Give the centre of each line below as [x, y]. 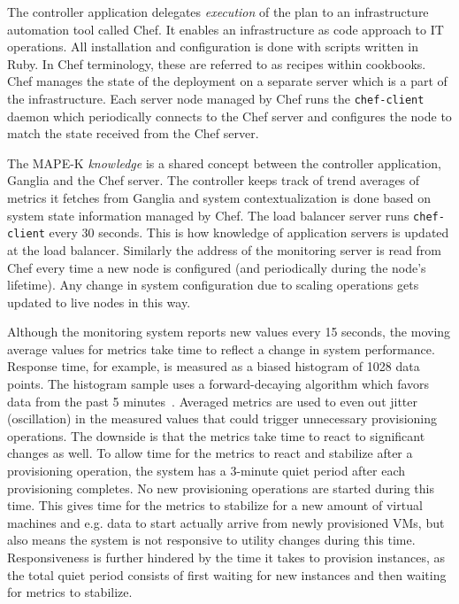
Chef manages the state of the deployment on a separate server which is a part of [227, 81]
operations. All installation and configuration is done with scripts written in [213, 46]
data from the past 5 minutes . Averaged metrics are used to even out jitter [213, 401]
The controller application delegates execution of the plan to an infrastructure [218, 12]
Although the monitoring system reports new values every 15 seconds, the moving [229, 332]
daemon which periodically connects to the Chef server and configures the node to [229, 116]
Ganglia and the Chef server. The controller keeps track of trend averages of [214, 180]
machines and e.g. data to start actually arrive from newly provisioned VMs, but [226, 522]
